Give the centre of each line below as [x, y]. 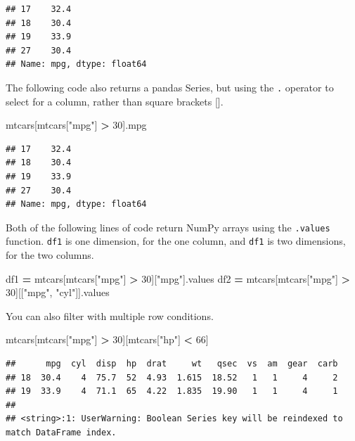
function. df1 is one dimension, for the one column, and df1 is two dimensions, [176, 241]
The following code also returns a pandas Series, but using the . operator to [170, 87]
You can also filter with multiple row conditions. [110, 315]
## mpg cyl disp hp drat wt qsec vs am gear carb [172, 364]
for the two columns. [50, 255]
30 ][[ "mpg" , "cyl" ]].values [58, 292]
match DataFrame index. [61, 433]
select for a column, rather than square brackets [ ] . [115, 101]
